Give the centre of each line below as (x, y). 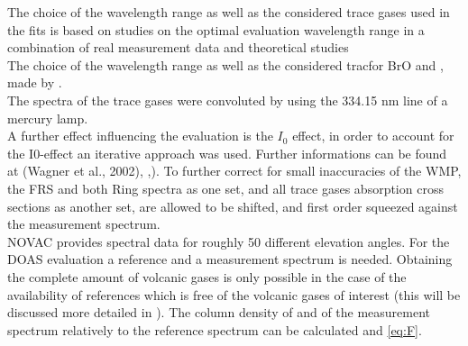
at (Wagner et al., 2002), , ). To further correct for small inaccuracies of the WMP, (234, 171)
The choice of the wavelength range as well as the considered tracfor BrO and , (225, 64)
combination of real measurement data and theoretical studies (178, 47)
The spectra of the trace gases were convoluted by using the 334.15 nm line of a (228, 100)
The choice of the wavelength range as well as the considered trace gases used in (229, 12)
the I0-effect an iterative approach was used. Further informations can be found (227, 153)
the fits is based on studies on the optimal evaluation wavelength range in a (216, 29)
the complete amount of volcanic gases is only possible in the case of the (207, 276)
